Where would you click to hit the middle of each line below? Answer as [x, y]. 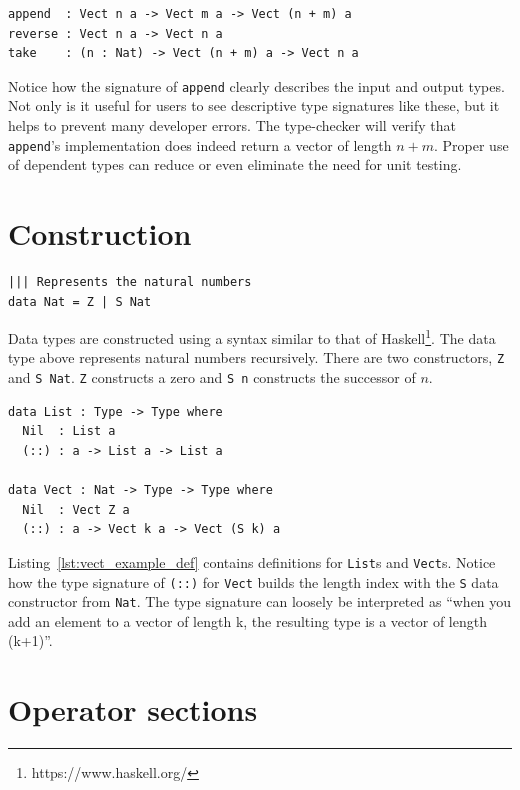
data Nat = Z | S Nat [80, 301]
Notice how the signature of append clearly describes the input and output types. [256, 85]
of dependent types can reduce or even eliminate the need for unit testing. [235, 164]
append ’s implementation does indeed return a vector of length [200, 144]
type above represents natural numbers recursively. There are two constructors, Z [256, 357]
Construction [100, 233]
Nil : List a [69, 431]
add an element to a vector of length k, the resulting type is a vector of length [247, 620]
